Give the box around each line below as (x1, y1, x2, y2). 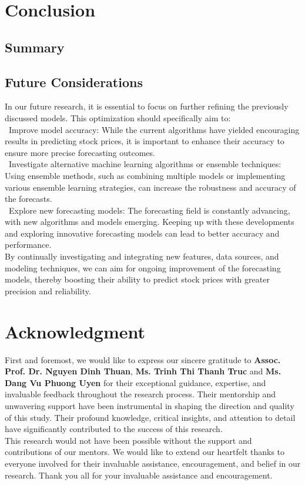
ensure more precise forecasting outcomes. (5, 146, 155, 158)
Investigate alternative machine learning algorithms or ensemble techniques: (8, 158, 281, 170)
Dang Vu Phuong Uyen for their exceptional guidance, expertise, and (5, 376, 266, 388)
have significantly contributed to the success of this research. (5, 423, 223, 435)
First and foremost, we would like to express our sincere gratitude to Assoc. (5, 353, 281, 366)
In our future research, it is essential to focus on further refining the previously (5, 100, 289, 112)
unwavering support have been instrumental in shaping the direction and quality (5, 399, 294, 411)
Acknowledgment (5, 319, 145, 343)
